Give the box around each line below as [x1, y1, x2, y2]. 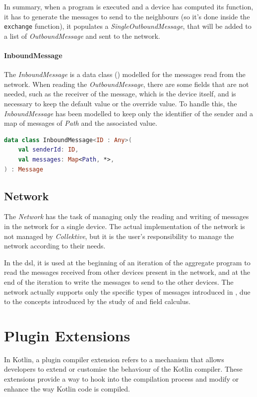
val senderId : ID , [18, 146, 79, 154]
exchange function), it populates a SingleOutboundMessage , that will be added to [4, 21, 252, 31]
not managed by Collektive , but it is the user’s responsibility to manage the [4, 231, 234, 241]
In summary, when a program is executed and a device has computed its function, [4, 1, 254, 11]
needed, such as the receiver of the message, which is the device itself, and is [4, 88, 236, 99]
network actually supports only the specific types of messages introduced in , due [4, 286, 251, 297]
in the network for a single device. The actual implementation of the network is [4, 221, 245, 231]
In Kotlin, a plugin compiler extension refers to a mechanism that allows [4, 354, 224, 364]
